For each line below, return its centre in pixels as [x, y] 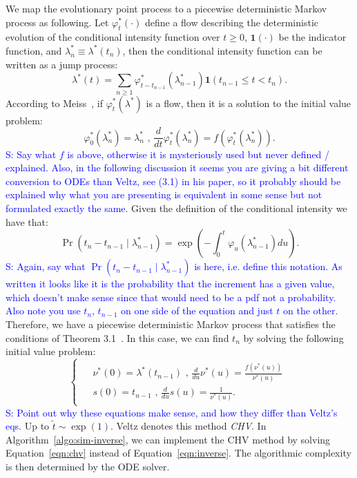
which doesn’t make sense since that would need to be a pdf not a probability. [171, 297]
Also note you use [43, 310]
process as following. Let [57, 22]
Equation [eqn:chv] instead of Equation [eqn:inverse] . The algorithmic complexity [178, 453]
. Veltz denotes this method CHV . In [189, 426]
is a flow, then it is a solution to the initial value [249, 103]
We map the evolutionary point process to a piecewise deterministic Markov [166, 8]
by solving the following [293, 337]
